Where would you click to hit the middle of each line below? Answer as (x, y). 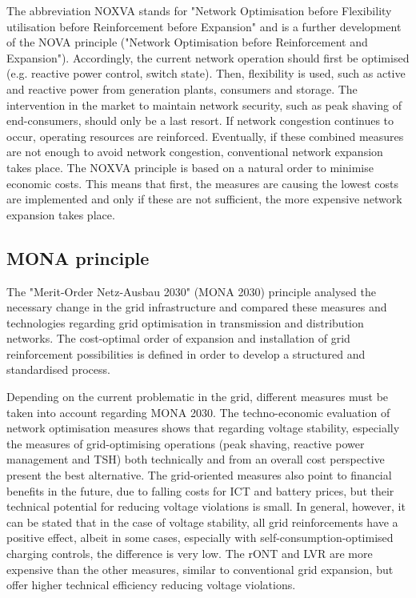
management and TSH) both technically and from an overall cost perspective (196, 459)
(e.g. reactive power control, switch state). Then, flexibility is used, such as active (206, 73)
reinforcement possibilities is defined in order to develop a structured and (186, 353)
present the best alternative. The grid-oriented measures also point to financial (199, 475)
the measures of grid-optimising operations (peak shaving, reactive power (186, 443)
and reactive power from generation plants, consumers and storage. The (182, 88)
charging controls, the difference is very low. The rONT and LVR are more (190, 554)
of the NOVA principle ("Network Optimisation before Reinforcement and (187, 42)
